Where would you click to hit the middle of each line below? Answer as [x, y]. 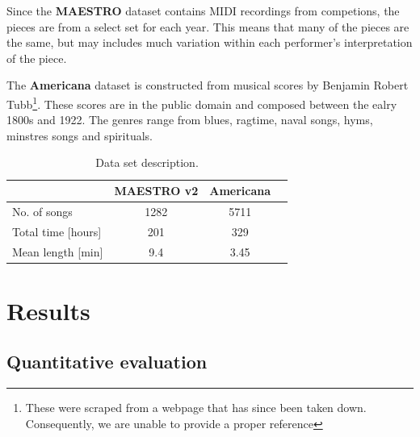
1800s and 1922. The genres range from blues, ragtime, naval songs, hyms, [190, 120]
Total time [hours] [57, 231]
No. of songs [42, 211]
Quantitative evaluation [107, 362]
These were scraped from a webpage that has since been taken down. [196, 408]
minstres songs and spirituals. [80, 135]
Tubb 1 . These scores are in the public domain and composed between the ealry [202, 102]
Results [48, 310]
